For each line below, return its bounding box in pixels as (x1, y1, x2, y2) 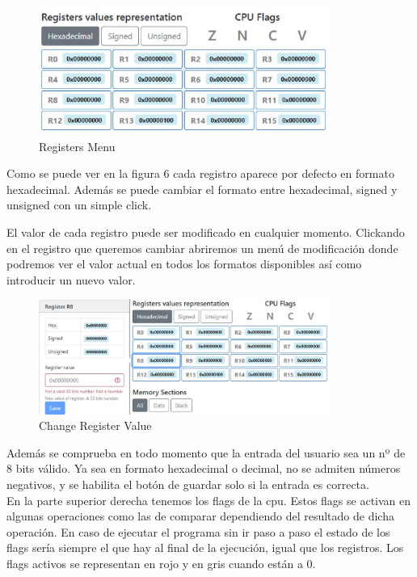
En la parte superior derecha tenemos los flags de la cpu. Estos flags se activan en (6, 491, 411, 508)
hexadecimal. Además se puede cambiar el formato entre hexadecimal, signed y (6, 180, 398, 197)
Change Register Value (39, 417, 152, 434)
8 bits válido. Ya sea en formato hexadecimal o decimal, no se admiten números (6, 460, 401, 477)
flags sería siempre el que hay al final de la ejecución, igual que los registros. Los (6, 539, 404, 556)
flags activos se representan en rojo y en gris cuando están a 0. (6, 554, 316, 571)
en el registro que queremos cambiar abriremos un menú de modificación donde (6, 239, 398, 256)
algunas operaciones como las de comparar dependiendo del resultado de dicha (6, 508, 394, 524)
